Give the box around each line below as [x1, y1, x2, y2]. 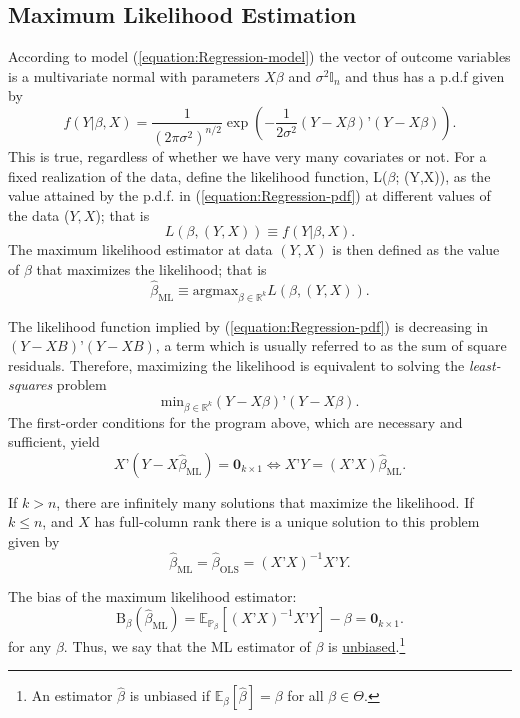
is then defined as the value [332, 239, 500, 260]
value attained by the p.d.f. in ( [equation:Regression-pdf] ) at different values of [8, 185, 491, 206]
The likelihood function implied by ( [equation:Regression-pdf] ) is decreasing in [8, 315, 489, 336]
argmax [192, 283, 239, 298]
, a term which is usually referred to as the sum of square [155, 335, 507, 356]
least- [468, 354, 501, 375]
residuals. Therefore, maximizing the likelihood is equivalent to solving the [8, 354, 465, 375]
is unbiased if [129, 685, 210, 706]
